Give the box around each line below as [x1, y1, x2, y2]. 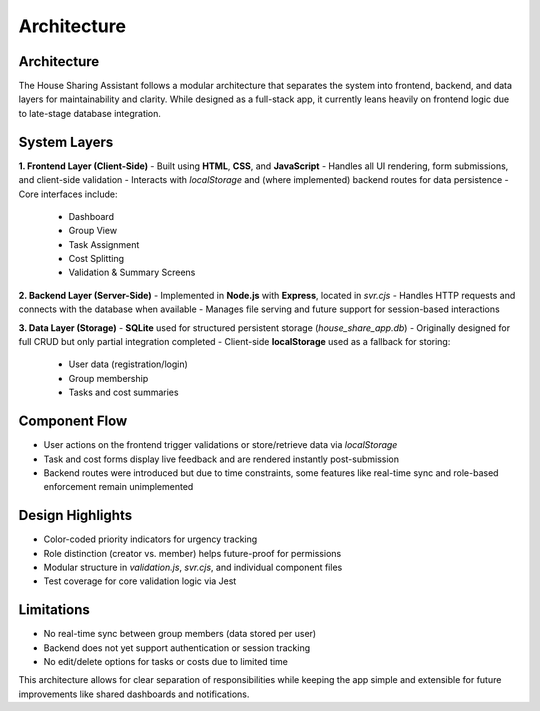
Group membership [68, 372, 149, 384]
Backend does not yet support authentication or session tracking [43, 641, 311, 654]
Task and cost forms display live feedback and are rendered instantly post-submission [43, 453, 400, 465]
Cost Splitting [68, 253, 125, 265]
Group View [68, 225, 118, 237]
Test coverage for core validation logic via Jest [43, 575, 237, 587]
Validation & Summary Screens [68, 266, 196, 279]
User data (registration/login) [68, 358, 189, 370]
